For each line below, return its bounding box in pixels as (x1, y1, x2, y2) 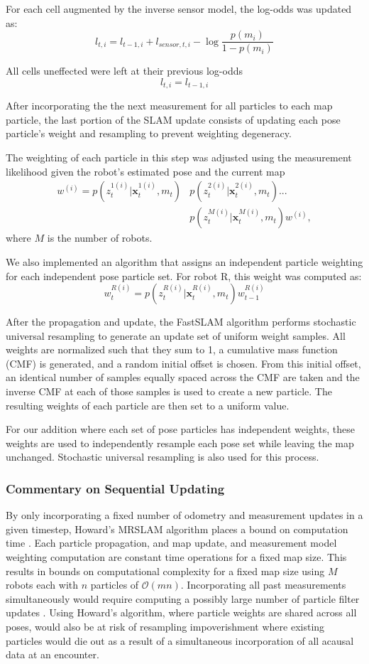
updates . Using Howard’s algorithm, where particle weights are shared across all (6, 605, 357, 620)
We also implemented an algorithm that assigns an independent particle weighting (6, 254, 363, 269)
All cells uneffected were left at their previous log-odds (6, 63, 243, 78)
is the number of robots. (47, 230, 153, 245)
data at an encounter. (6, 647, 99, 662)
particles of (90, 577, 139, 592)
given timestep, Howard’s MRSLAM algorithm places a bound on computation (6, 521, 348, 536)
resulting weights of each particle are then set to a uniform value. (6, 397, 290, 412)
